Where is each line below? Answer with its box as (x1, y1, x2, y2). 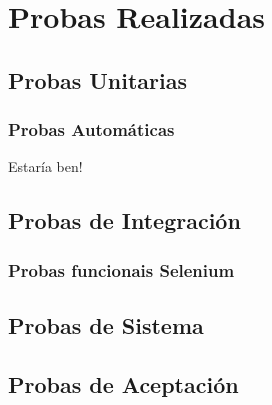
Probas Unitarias (8, 64, 188, 95)
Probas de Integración (8, 205, 241, 236)
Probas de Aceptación (8, 368, 239, 399)
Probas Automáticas (8, 117, 175, 142)
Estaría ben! (8, 156, 83, 177)
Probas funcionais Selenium (8, 257, 235, 282)
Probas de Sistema (8, 309, 204, 340)
